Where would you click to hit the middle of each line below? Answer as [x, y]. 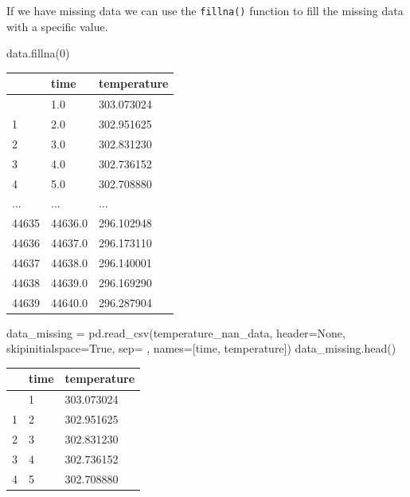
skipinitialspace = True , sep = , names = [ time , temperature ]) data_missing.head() [201, 348]
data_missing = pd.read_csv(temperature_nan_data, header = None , [176, 332]
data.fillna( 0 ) [38, 53]
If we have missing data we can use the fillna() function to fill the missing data [205, 10]
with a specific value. [57, 26]
